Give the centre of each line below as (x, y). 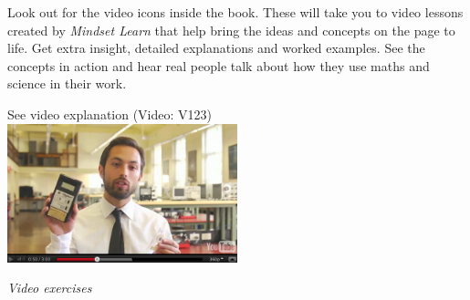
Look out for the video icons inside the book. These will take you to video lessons (235, 12)
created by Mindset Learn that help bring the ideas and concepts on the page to (231, 30)
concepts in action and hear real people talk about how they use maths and (219, 65)
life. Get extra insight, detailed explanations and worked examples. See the (216, 48)
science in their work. (67, 83)
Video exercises (50, 288)
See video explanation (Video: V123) (110, 114)
